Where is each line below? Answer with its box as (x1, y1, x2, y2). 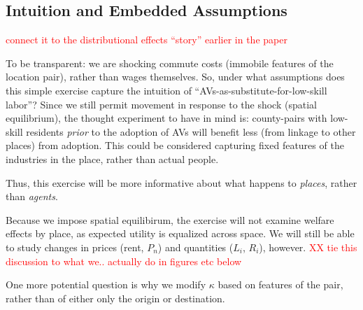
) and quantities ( (157, 239, 234, 254)
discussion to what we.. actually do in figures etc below (6, 253, 242, 268)
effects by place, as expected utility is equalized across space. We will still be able (6, 226, 355, 241)
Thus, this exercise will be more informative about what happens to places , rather (6, 175, 357, 190)
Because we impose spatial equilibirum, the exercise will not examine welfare (6, 212, 334, 227)
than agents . (6, 189, 58, 204)
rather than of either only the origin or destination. (6, 290, 225, 305)
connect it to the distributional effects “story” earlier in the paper (6, 32, 287, 47)
